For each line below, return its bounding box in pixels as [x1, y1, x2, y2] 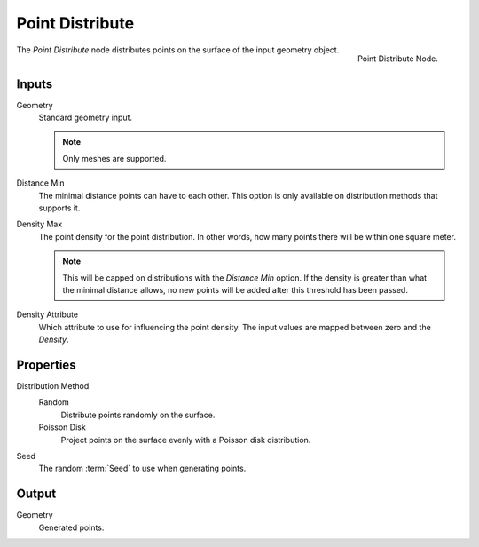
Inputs [16, 76, 53, 91]
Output [16, 487, 57, 502]
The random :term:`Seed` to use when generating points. [38, 463, 247, 474]
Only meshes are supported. [62, 153, 167, 163]
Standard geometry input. [38, 112, 133, 123]
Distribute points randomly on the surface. [60, 409, 216, 420]
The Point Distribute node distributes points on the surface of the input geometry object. [16, 44, 340, 55]
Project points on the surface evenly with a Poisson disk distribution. [60, 434, 311, 445]
